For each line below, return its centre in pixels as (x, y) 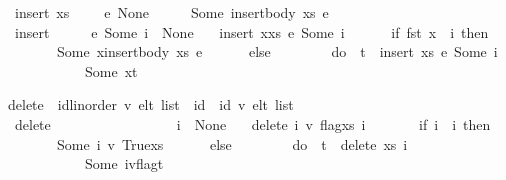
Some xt (111, 70)
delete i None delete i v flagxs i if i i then (252, 123)
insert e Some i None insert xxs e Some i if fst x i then (251, 31)
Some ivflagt (124, 163)
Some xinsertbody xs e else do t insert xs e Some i (277, 51)
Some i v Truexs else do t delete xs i (232, 143)
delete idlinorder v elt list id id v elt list (150, 104)
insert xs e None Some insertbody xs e (171, 12)
